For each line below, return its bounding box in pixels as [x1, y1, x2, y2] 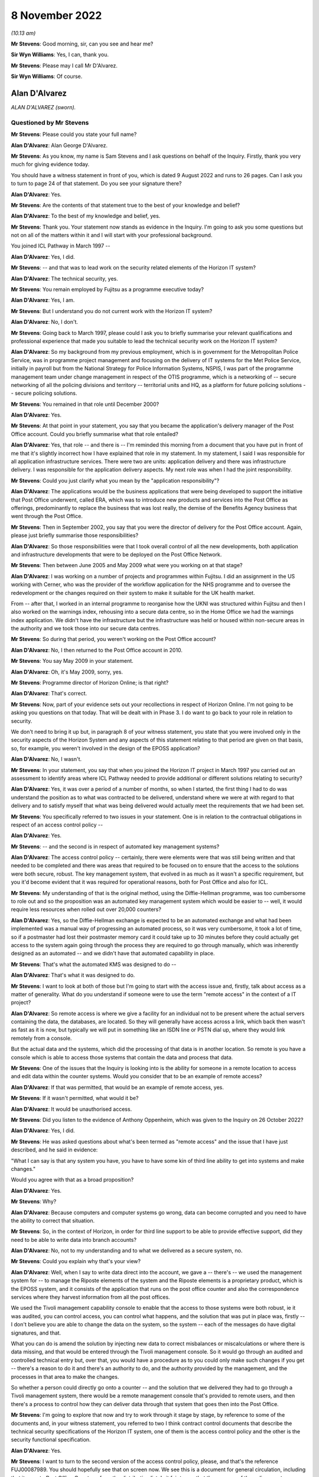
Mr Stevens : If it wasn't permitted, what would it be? [11, 1095, 139, 1102]
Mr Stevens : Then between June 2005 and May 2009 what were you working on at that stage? [11, 562, 243, 569]
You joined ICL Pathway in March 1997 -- [11, 242, 110, 249]
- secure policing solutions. [11, 390, 77, 397]
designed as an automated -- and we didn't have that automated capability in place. [11, 950, 215, 957]
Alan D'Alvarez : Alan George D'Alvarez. [11, 142, 108, 149]
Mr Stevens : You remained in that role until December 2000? [11, 401, 159, 408]
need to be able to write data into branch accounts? [11, 1236, 137, 1243]
